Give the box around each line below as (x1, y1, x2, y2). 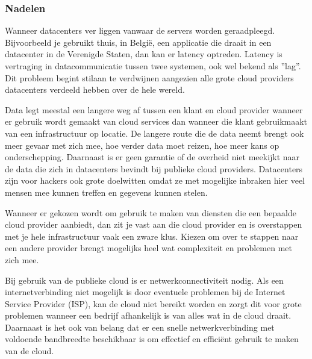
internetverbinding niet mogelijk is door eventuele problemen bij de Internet (5, 286, 285, 298)
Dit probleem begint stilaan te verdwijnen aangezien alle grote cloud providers (5, 71, 294, 84)
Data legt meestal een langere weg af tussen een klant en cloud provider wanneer (5, 103, 303, 116)
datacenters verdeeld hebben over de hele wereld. (5, 83, 185, 96)
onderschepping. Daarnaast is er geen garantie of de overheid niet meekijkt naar (5, 151, 300, 163)
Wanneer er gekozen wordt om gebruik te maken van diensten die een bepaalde (5, 206, 296, 219)
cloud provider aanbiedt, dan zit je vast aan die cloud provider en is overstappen (5, 218, 302, 231)
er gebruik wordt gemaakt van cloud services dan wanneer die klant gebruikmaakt (5, 115, 308, 128)
